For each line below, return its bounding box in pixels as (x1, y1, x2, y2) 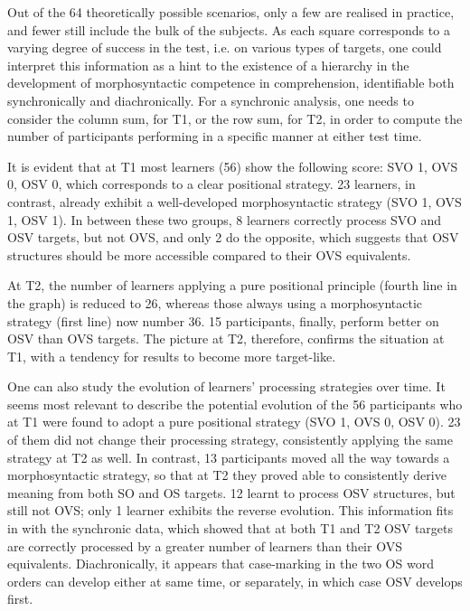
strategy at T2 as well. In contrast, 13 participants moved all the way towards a (7, 447, 450, 466)
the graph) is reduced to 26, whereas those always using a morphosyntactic (7, 293, 423, 312)
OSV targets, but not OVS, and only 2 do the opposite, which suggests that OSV (7, 228, 459, 247)
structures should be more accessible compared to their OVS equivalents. (7, 245, 411, 264)
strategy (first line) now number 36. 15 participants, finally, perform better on (7, 311, 439, 330)
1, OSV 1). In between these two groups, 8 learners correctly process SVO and (7, 210, 442, 229)
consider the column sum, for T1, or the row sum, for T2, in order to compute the (7, 108, 463, 127)
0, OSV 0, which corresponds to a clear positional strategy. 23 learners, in (7, 174, 416, 193)
